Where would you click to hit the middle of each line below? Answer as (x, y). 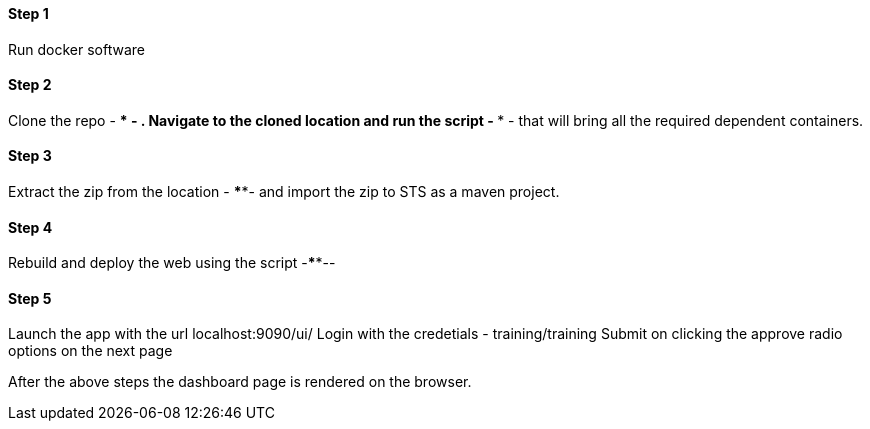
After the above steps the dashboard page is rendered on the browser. (240, 382)
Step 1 (28, 13)
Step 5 (30, 298)
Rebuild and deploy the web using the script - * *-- (172, 263)
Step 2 (30, 85)
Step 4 (30, 227)
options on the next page (90, 351)
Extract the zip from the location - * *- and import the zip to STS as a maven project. (284, 192)
